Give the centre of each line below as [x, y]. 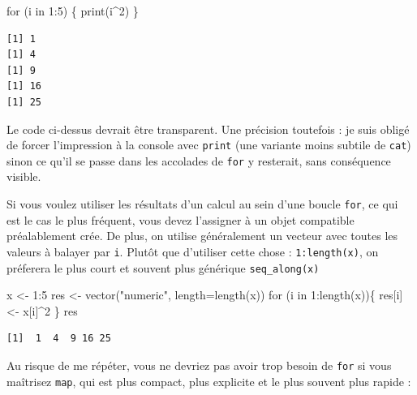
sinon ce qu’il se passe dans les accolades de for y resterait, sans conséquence [199, 160]
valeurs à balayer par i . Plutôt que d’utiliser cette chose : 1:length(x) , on [193, 251]
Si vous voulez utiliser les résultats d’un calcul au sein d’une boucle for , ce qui [202, 204]
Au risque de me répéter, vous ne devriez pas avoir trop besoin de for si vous [199, 365]
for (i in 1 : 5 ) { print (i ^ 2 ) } [73, 11]
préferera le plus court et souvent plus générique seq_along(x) [163, 267]
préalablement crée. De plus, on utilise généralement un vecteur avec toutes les [202, 236]
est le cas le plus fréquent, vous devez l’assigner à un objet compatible [181, 219]
